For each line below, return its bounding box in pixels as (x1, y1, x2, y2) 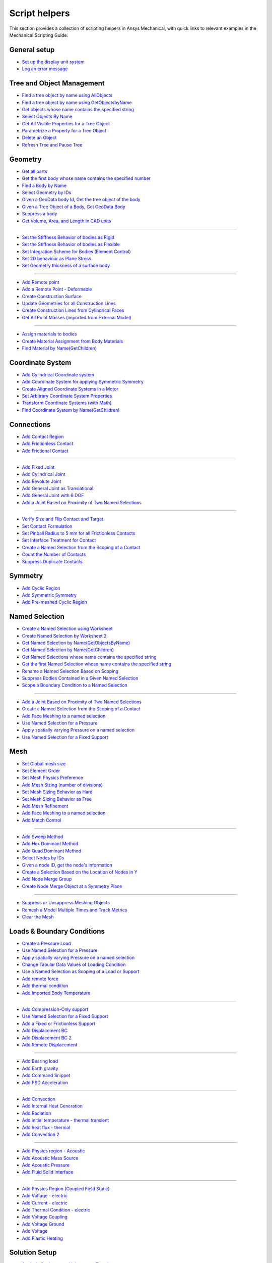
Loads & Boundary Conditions (9, 927, 105, 936)
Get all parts (22, 168, 47, 174)
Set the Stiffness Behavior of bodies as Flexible (22, 241, 120, 248)
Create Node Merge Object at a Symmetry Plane (22, 883, 122, 889)
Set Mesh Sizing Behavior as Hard (22, 789, 93, 795)
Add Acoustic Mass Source (22, 1155, 79, 1161)
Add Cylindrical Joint (22, 471, 65, 477)
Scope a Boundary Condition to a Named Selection (22, 682, 128, 688)
